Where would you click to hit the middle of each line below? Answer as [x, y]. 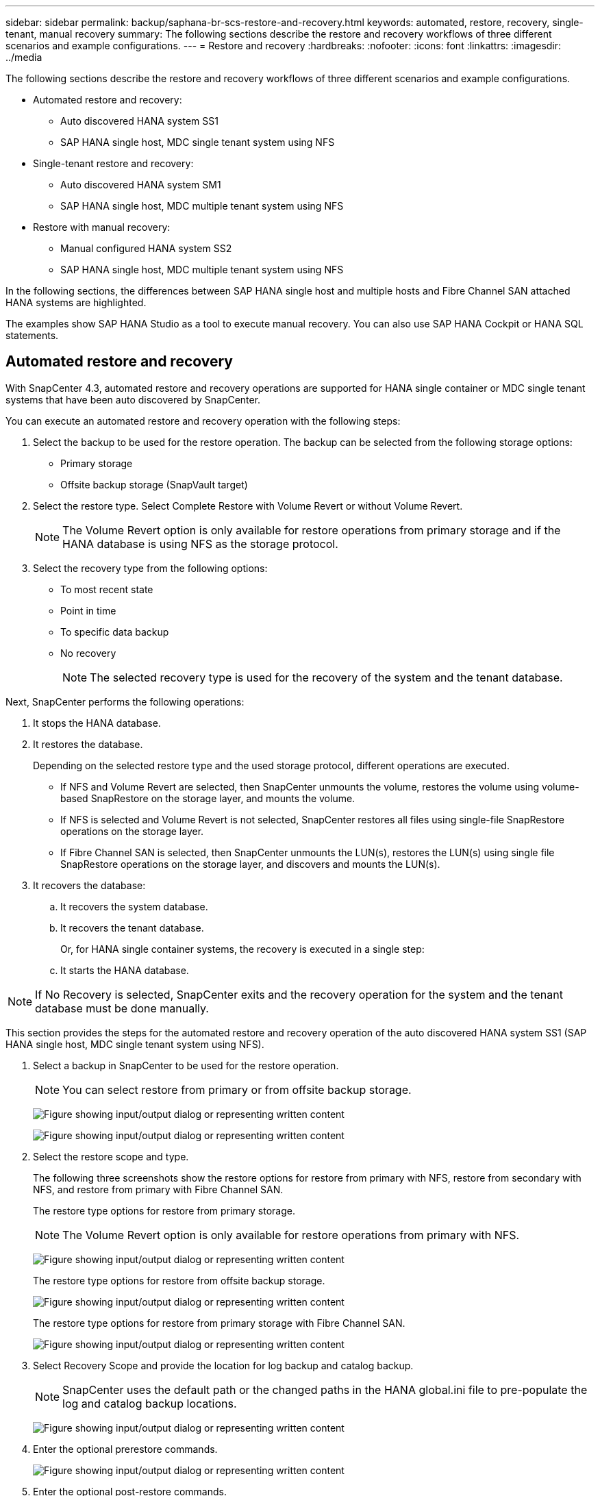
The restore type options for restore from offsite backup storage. [179, 1280]
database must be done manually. [122, 1008]
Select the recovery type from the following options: [150, 568]
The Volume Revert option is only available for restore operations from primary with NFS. [291, 1235]
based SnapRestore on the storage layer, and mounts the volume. [208, 798]
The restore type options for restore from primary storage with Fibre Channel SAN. [219, 1323]
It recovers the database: [89, 885]
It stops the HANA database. [97, 723]
